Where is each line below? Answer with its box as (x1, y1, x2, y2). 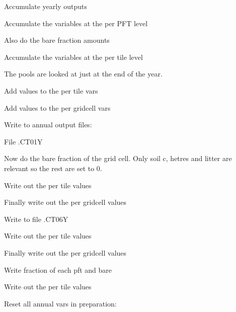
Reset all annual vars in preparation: (4, 298, 117, 308)
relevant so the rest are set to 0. (4, 163, 102, 173)
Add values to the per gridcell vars (4, 102, 111, 113)
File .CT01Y (4, 136, 43, 146)
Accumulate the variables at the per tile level (4, 51, 143, 62)
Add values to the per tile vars (4, 85, 98, 96)
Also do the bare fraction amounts (4, 35, 110, 45)
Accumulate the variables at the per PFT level (4, 18, 148, 28)
